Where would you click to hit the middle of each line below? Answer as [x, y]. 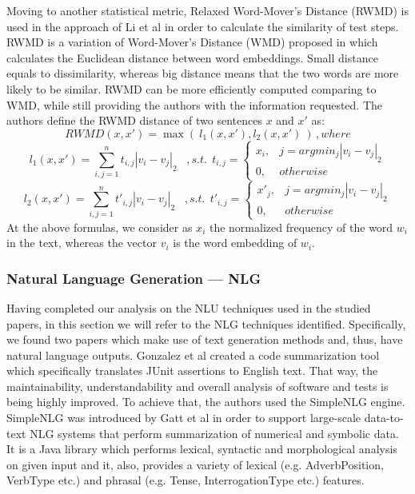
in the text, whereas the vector [82, 243]
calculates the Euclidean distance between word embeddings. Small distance [192, 57]
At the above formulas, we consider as [100, 227]
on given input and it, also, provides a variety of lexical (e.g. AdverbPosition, [195, 464]
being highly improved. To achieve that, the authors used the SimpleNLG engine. [206, 402]
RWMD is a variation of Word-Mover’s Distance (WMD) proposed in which [192, 42]
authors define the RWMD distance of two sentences [134, 120]
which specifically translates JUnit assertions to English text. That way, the [192, 370]
